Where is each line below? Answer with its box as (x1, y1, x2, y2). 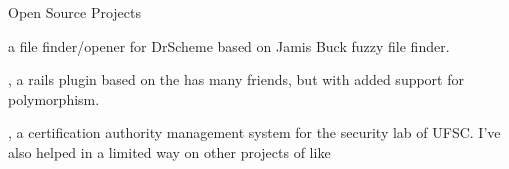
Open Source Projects (8, 2, 141, 22)
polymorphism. (8, 88, 100, 109)
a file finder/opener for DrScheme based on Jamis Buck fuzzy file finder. (8, 35, 450, 56)
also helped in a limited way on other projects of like (8, 141, 331, 162)
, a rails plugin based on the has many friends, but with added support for (8, 69, 464, 90)
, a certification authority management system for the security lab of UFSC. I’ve (8, 122, 501, 143)
